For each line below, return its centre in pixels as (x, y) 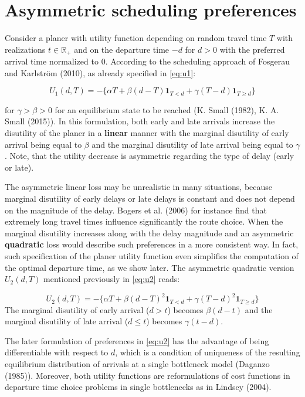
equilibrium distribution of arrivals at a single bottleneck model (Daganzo (137, 364)
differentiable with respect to (57, 352)
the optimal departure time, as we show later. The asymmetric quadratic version (150, 267)
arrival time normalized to (52, 61)
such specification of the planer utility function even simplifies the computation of (152, 255)
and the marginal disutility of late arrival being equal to (192, 144)
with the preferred (252, 49)
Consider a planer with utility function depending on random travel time (136, 38)
